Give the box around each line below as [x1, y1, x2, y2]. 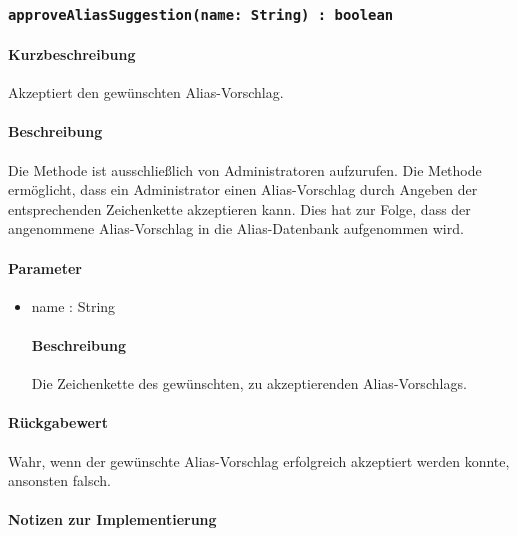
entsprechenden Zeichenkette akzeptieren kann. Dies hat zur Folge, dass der [8, 198, 471, 219]
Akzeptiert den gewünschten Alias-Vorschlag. [8, 82, 284, 103]
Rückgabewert [8, 412, 108, 433]
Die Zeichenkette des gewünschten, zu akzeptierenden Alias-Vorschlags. [31, 373, 467, 394]
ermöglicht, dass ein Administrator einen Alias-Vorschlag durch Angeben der [8, 179, 478, 200]
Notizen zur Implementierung [8, 509, 217, 530]
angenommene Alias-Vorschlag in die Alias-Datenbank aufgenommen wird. [8, 218, 464, 239]
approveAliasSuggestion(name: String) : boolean [8, 6, 394, 23]
